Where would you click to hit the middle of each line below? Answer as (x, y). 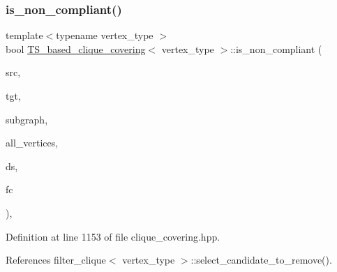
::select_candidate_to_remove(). (261, 260)
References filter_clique (56, 260)
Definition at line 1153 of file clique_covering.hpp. (113, 236)
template (24, 35)
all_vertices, (32, 143)
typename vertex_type (105, 35)
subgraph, (27, 119)
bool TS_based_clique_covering (76, 48)
